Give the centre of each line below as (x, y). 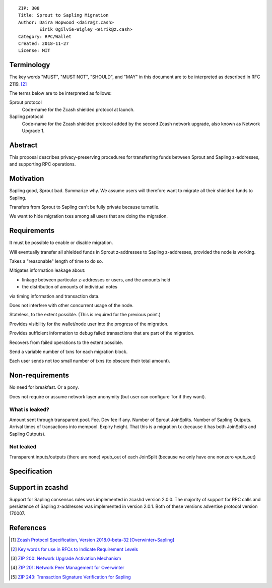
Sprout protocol (26, 102)
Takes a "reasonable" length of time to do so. (56, 261)
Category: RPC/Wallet (45, 36)
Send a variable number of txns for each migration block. (69, 351)
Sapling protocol (26, 116)
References (28, 528)
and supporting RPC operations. (43, 164)
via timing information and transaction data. (54, 296)
